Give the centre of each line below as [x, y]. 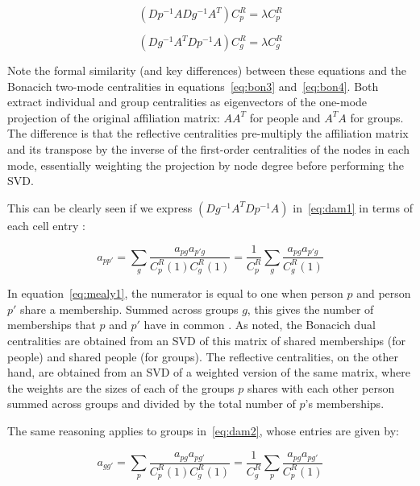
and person [384, 293]
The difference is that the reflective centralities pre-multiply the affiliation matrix [208, 133]
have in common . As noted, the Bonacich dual [260, 325]
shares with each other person [321, 387]
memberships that [52, 325]
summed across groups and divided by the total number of [152, 404]
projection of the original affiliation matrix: [114, 117]
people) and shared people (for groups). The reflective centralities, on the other [203, 356]
